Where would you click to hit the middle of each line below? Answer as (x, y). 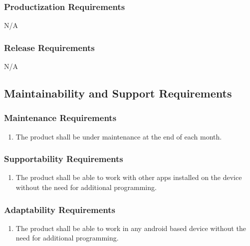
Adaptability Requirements (60, 209)
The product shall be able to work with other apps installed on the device (129, 177)
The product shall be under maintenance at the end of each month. (119, 136)
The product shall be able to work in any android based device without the (131, 228)
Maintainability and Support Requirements (118, 93)
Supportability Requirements (64, 159)
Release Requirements (49, 47)
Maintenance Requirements (60, 118)
